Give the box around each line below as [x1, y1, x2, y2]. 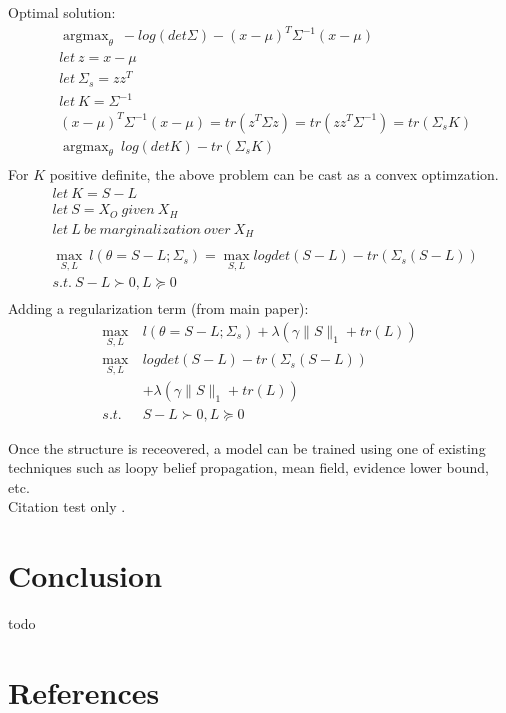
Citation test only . [8, 496, 126, 517]
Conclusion [8, 555, 163, 596]
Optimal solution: [8, 2, 116, 22]
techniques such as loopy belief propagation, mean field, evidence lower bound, [8, 457, 489, 478]
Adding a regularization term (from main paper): [8, 298, 309, 319]
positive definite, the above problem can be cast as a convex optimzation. [49, 164, 499, 185]
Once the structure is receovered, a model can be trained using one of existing [8, 437, 486, 458]
